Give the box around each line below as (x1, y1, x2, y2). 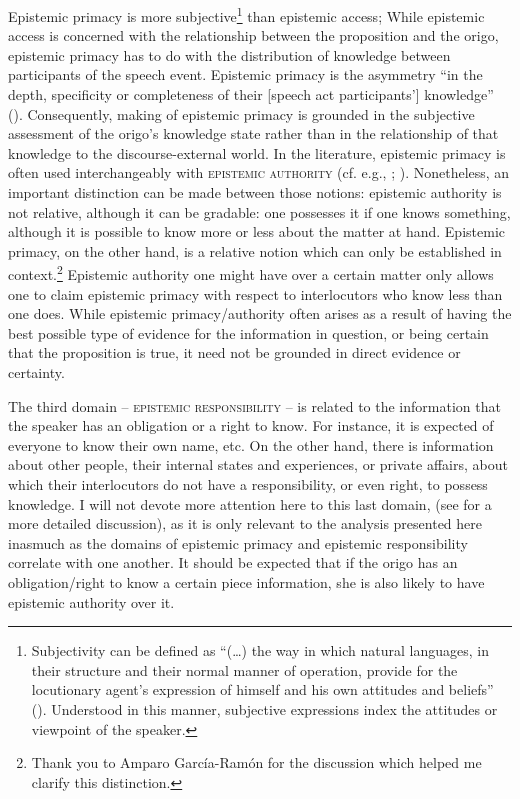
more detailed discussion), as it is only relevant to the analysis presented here (8, 513, 483, 534)
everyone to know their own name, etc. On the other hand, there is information (8, 434, 494, 455)
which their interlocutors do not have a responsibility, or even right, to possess (8, 473, 488, 494)
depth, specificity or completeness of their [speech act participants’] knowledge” (8, 84, 494, 105)
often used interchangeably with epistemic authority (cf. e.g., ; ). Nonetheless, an (8, 162, 510, 183)
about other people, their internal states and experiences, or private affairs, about (8, 454, 508, 475)
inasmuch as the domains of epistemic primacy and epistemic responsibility (8, 532, 468, 553)
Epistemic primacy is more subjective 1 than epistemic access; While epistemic (8, 3, 485, 26)
